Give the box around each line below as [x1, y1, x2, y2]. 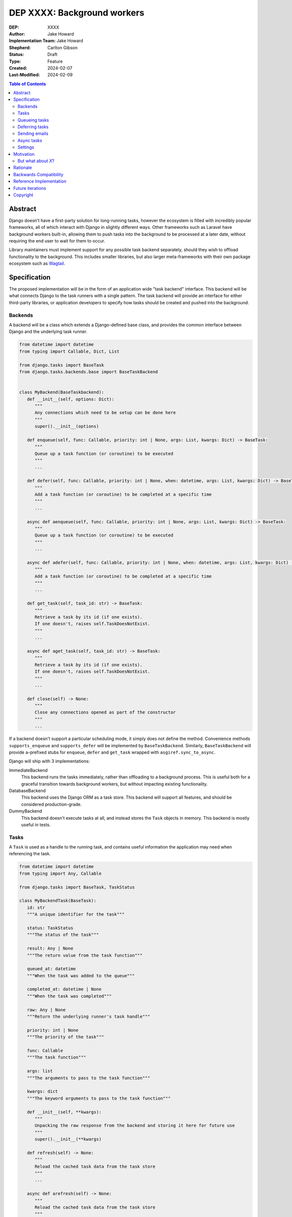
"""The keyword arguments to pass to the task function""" [27, 1095, 171, 1101]
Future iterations [13, 185, 46, 191]
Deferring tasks [18, 124, 49, 130]
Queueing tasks [18, 117, 49, 123]
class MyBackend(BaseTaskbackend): [19, 389, 104, 395]
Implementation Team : [9, 38, 56, 44]
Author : [9, 31, 25, 37]
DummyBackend [9, 808, 42, 814]
